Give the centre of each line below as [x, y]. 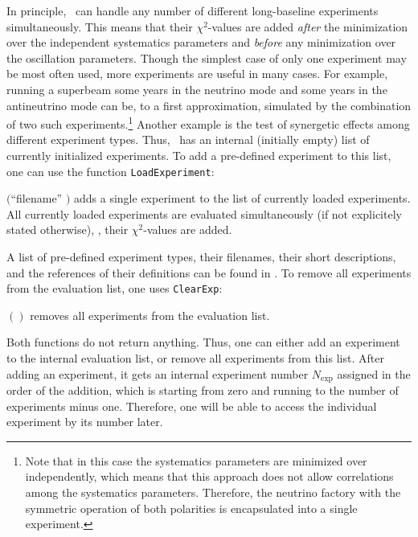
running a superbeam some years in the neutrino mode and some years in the [197, 89]
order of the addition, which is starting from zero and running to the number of [203, 390]
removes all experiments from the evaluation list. [150, 315]
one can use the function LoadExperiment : [111, 171]
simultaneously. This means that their [100, 26]
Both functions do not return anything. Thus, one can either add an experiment [203, 342]
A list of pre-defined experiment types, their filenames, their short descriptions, [201, 257]
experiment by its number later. [85, 422]
